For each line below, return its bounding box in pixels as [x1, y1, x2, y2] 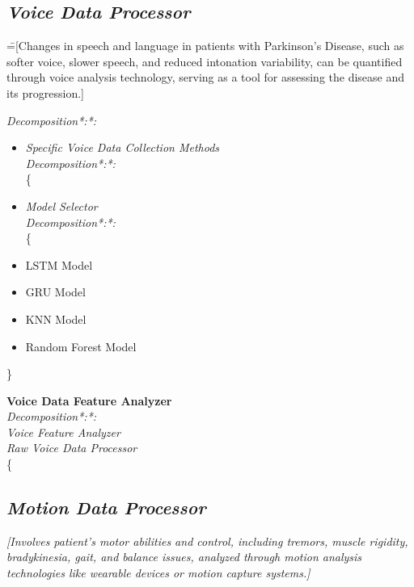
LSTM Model [25, 256, 93, 273]
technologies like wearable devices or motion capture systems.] [6, 564, 310, 581]
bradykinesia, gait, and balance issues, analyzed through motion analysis [6, 548, 362, 565]
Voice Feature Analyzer [6, 423, 120, 440]
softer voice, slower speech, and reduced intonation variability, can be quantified [6, 52, 403, 69]
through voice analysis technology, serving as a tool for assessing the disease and [6, 69, 405, 86]
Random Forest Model [25, 338, 137, 354]
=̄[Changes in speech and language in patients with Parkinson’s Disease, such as [6, 37, 404, 54]
